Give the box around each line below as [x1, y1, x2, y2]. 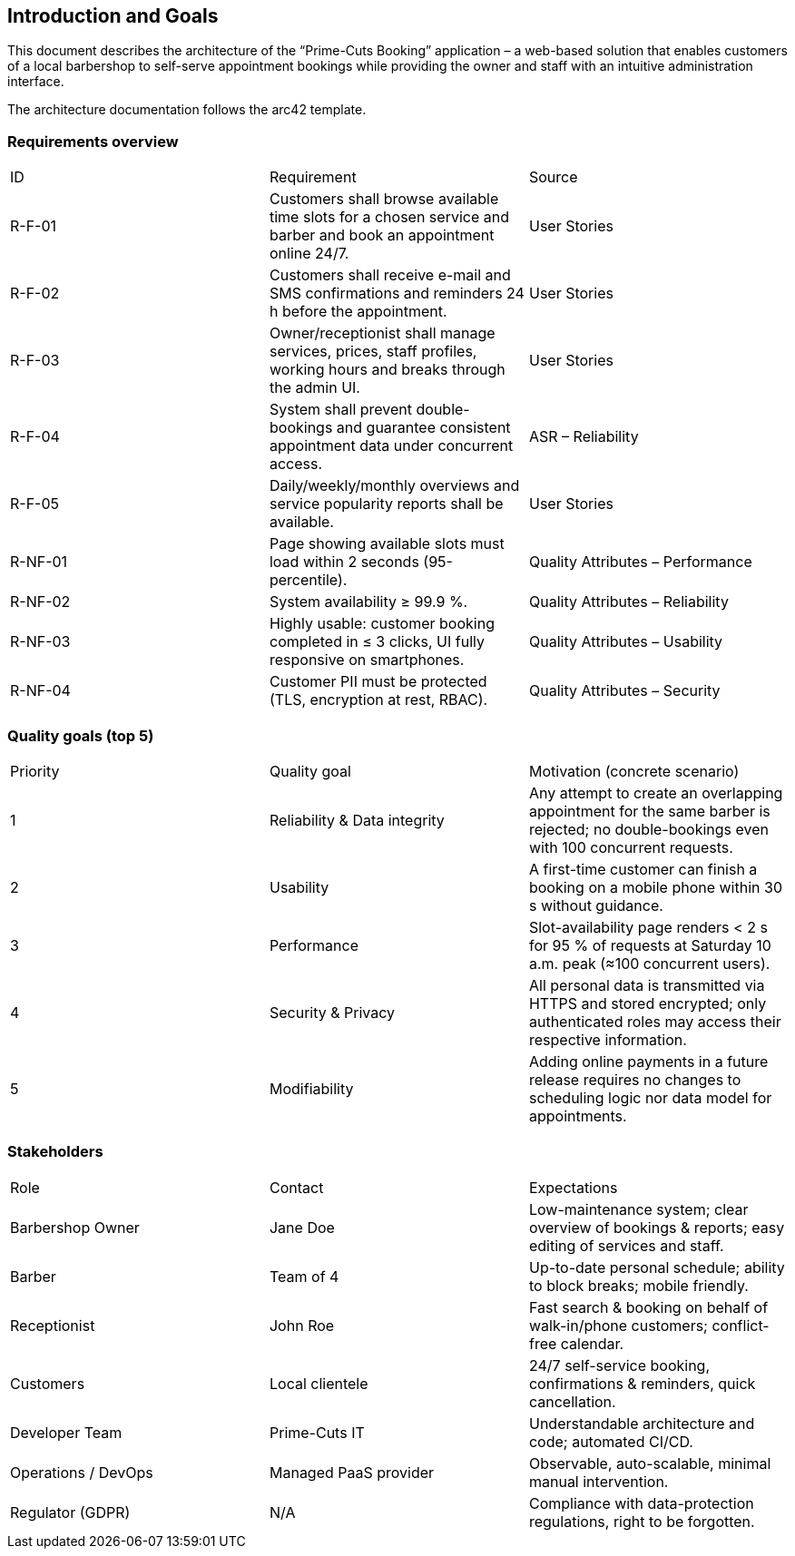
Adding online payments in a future [528, 1052, 769, 1071]
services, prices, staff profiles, [269, 342, 477, 361]
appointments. [528, 1106, 627, 1125]
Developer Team [10, 1423, 123, 1442]
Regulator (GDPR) [10, 1502, 131, 1522]
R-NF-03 [10, 632, 71, 651]
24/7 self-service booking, [528, 1355, 711, 1375]
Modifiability [269, 1079, 354, 1098]
